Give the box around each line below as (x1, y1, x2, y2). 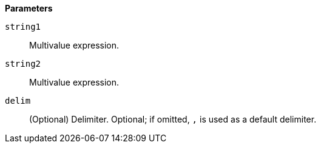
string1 (5, 22, 41, 32)
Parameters (5, 3, 53, 13)
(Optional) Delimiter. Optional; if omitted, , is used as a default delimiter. (29, 114, 317, 124)
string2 (5, 59, 41, 69)
